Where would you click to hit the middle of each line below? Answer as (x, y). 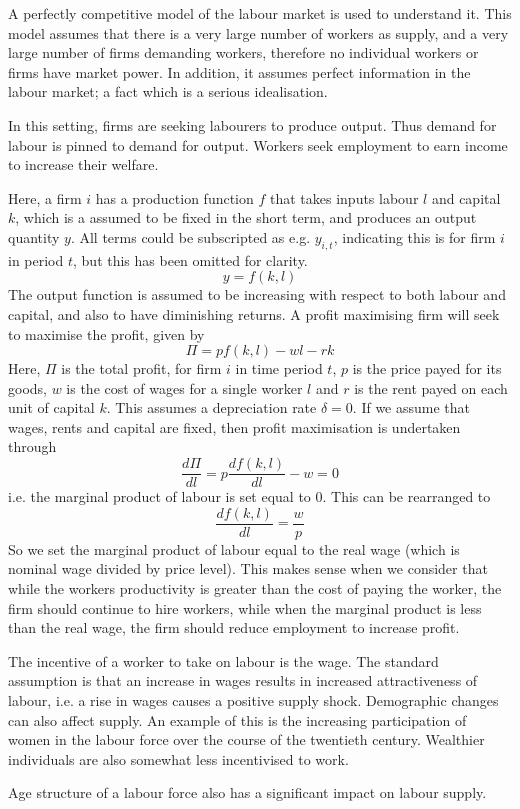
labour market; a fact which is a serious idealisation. (168, 91)
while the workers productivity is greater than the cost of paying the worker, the (255, 587)
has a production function (174, 197)
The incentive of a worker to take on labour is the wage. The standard (223, 660)
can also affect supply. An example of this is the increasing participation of (237, 719)
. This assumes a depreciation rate (211, 407)
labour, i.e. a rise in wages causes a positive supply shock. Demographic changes (253, 699)
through (32, 446)
